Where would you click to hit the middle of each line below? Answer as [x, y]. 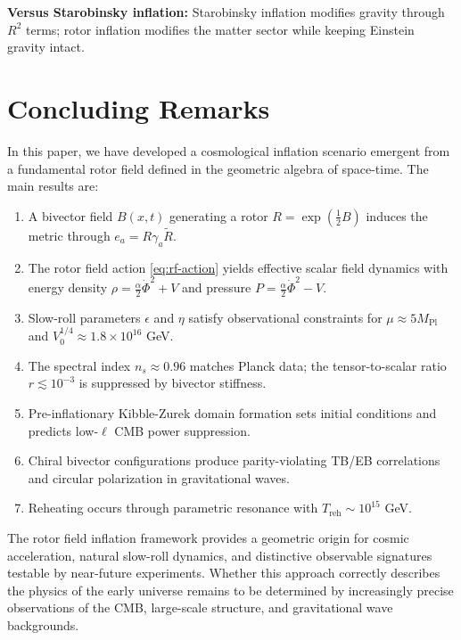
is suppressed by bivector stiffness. [173, 383]
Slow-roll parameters [84, 317]
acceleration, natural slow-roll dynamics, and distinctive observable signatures [220, 555]
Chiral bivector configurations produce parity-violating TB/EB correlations [234, 460]
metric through [69, 235]
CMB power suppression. [182, 430]
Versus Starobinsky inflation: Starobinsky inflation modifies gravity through [226, 12]
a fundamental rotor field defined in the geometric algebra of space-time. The [218, 168]
